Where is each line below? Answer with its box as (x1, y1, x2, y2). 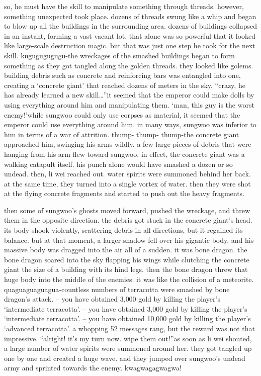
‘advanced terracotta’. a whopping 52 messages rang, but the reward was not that (4, 323, 255, 333)
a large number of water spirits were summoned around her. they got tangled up (4, 343, 252, 353)
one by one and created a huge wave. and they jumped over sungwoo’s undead (4, 352, 245, 363)
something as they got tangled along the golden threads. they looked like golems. (4, 60, 253, 70)
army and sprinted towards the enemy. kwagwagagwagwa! (4, 362, 182, 373)
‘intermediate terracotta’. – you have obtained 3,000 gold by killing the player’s (4, 303, 247, 314)
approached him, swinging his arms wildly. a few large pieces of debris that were (4, 139, 251, 149)
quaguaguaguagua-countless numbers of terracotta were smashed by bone (4, 284, 230, 294)
